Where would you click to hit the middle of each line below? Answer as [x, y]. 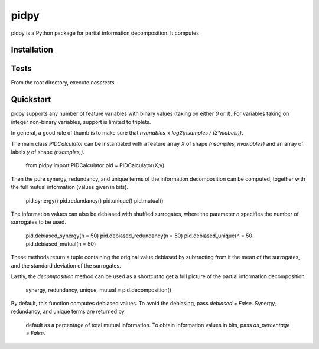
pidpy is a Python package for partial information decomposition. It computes [105, 33]
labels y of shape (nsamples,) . [48, 152]
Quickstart [31, 100]
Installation [32, 50]
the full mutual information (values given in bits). [70, 187]
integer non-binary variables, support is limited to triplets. [81, 122]
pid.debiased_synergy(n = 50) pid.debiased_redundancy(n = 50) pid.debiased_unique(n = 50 [139, 236]
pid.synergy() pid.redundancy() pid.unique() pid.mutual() [95, 200]
